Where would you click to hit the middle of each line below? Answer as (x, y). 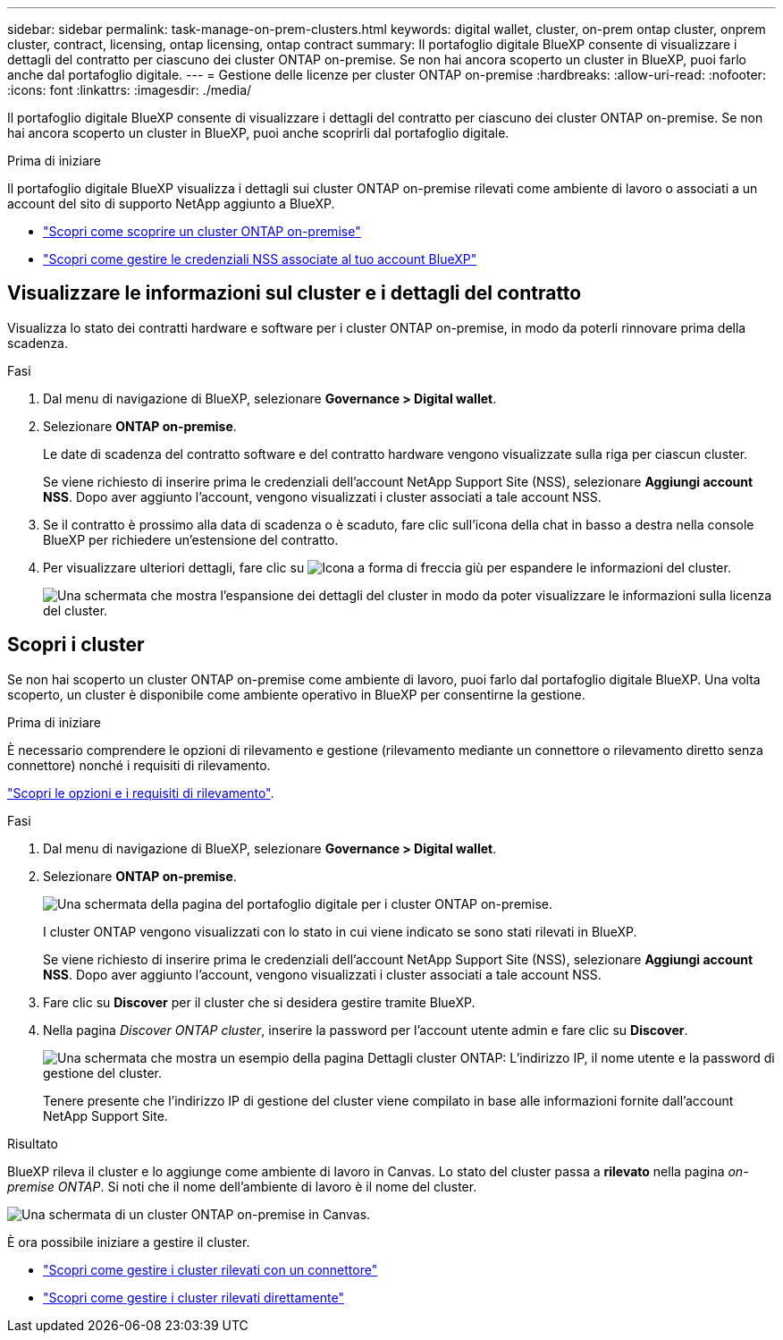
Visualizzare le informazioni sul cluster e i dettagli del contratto (295, 293)
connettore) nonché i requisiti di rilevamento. (139, 765)
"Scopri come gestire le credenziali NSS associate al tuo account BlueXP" (260, 259)
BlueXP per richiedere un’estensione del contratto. (191, 539)
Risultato (33, 1143)
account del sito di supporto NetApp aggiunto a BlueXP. (171, 204)
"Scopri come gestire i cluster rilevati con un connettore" (210, 1269)
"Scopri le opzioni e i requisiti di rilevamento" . (141, 793)
